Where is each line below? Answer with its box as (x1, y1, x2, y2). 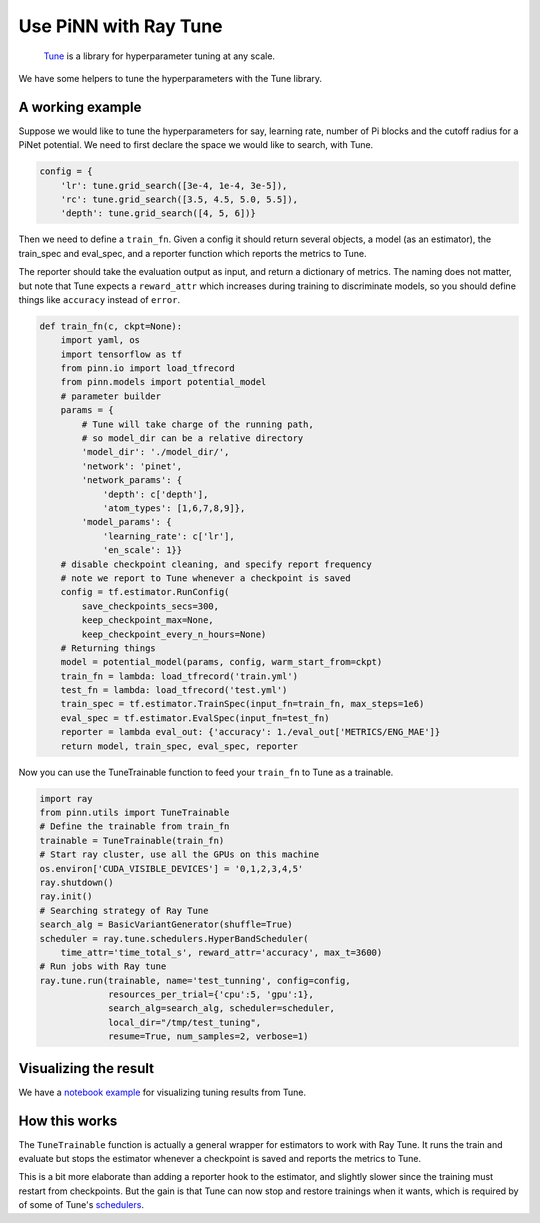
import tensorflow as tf (60, 348, 183, 360)
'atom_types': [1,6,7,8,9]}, (102, 503, 246, 514)
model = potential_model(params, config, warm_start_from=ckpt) (60, 656, 383, 668)
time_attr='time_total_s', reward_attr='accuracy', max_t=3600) (60, 946, 383, 958)
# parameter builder (60, 390, 162, 402)
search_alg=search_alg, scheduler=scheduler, (108, 1003, 335, 1014)
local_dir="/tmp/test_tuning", (108, 1016, 262, 1028)
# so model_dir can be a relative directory (81, 433, 304, 444)
